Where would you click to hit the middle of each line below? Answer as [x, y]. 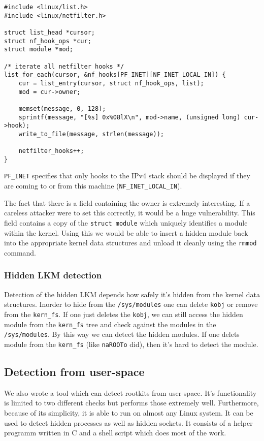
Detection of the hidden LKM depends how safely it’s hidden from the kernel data [132, 294]
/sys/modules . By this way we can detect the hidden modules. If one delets [122, 334]
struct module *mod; [39, 50]
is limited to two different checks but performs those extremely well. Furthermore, [131, 403]
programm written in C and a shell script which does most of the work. [115, 433]
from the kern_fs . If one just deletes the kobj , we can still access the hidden [124, 314]
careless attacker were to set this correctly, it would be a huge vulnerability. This [130, 213]
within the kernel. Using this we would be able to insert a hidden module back [126, 232]
